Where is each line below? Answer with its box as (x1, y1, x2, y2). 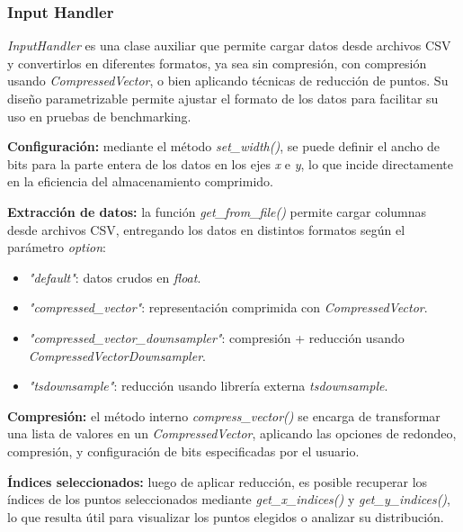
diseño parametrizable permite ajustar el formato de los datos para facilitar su (7, 89, 439, 107)
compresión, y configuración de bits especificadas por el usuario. (7, 441, 360, 460)
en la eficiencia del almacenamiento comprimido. (7, 172, 273, 191)
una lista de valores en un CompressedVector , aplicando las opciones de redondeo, (7, 424, 457, 443)
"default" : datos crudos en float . (28, 267, 201, 286)
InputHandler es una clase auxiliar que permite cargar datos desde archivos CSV (7, 36, 451, 55)
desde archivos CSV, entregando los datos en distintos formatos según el (7, 220, 405, 239)
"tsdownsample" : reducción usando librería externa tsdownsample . (28, 376, 388, 395)
